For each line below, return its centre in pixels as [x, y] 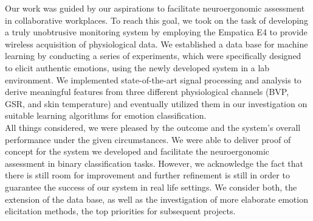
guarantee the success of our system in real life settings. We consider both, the [151, 187]
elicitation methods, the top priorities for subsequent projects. [120, 211]
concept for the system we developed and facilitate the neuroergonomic [137, 151]
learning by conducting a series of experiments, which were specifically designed [153, 56]
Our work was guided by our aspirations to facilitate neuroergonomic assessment [155, 8]
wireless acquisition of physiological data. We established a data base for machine [156, 44]
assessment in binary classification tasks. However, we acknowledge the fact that [154, 163]
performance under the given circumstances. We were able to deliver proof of [148, 139]
